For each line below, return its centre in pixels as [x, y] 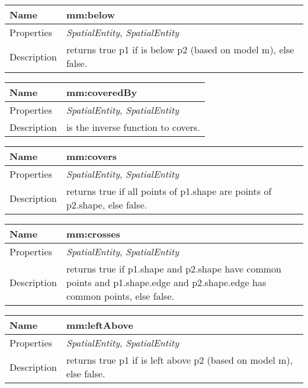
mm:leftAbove [100, 325]
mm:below [90, 15]
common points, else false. [120, 296]
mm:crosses [93, 234]
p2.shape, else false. [107, 205]
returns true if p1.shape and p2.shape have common [174, 269]
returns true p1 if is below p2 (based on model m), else [180, 49]
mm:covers [92, 156]
